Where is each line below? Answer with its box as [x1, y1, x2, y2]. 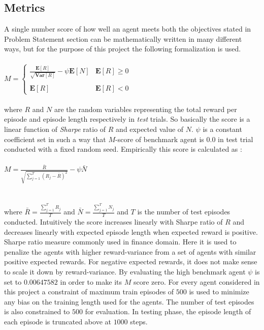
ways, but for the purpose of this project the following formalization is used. [4, 43, 241, 54]
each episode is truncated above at [4, 316, 111, 326]
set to [4, 276, 22, 287]
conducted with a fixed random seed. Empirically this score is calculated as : [4, 144, 242, 154]
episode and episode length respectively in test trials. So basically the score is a [4, 114, 250, 124]
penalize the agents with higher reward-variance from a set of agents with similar [4, 246, 256, 257]
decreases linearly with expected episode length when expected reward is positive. [4, 226, 258, 237]
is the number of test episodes [137, 206, 230, 217]
